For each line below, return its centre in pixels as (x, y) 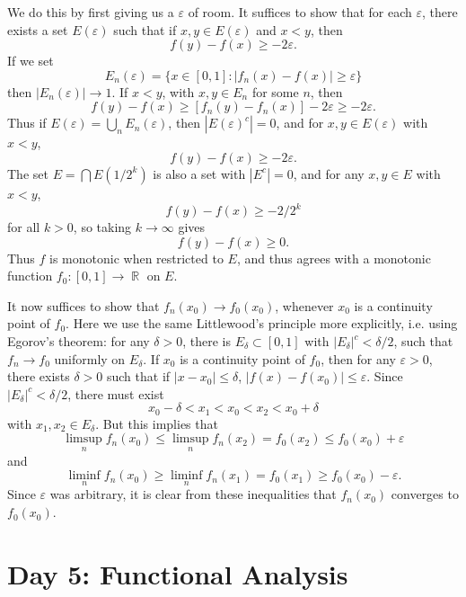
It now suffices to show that (84, 305)
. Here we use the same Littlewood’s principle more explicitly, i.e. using (262, 323)
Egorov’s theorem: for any (79, 341)
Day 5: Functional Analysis (178, 573)
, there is (207, 341)
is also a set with (199, 173)
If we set (31, 61)
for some (275, 91)
